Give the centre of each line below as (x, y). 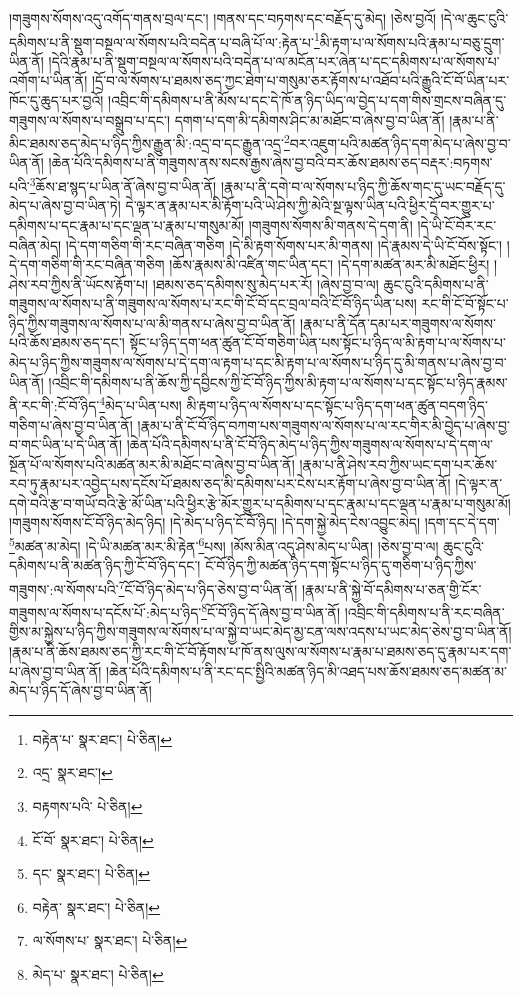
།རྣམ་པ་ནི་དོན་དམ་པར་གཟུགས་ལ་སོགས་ (398, 322)
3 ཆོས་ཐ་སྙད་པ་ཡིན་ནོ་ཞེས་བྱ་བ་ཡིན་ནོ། (123, 184)
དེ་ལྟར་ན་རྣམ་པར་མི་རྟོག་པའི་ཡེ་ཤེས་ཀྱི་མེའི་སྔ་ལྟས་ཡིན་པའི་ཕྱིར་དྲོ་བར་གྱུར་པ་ (310, 205)
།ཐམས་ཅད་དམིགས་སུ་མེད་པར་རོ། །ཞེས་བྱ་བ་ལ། (265, 283)
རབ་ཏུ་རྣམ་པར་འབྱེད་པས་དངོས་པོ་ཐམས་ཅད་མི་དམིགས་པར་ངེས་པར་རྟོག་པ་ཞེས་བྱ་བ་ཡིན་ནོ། (230, 483)
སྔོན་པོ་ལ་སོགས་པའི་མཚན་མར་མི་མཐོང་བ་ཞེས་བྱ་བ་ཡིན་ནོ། (152, 463)
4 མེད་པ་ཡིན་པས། (140, 403)
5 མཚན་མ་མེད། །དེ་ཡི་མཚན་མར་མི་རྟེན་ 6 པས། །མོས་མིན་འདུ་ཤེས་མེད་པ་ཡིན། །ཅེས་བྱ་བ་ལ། (224, 544)
